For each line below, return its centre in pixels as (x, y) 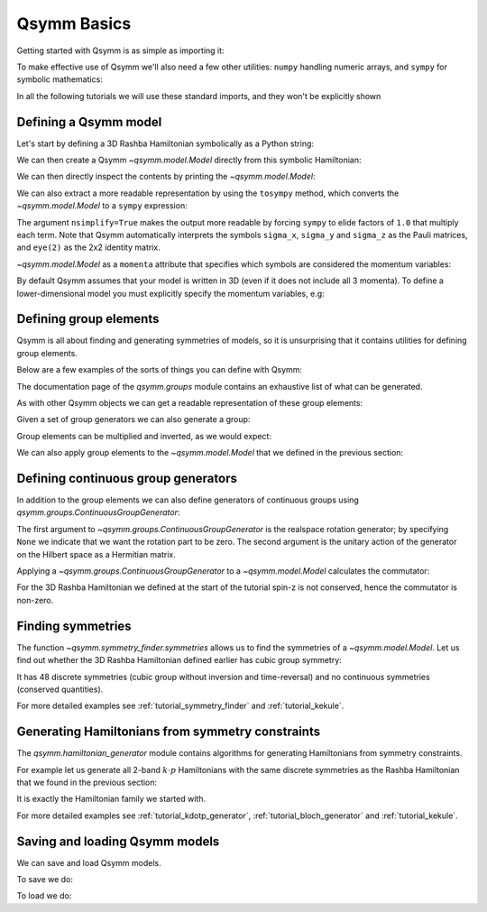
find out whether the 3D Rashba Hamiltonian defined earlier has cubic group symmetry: (179, 660)
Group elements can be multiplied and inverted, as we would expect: (144, 436)
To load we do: (44, 896)
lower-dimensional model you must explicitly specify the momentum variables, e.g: (170, 293)
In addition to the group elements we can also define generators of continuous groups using (188, 500)
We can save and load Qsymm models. (89, 862)
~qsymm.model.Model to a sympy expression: (102, 206)
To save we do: (45, 880)
